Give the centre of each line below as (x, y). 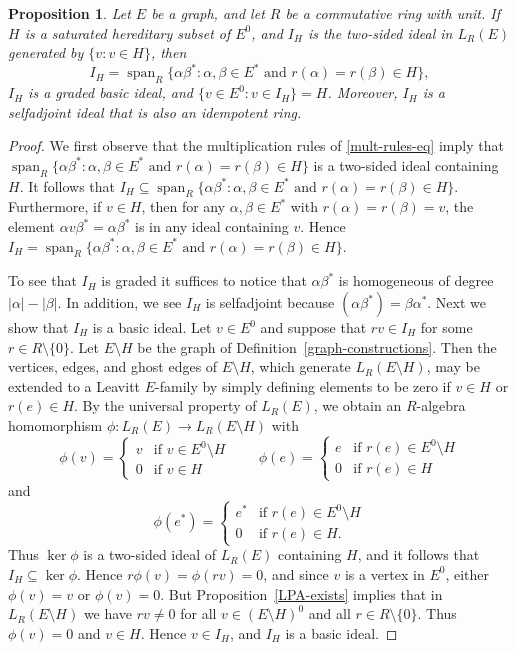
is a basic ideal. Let (152, 327)
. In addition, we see (119, 302)
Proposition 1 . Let (69, 13)
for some (446, 327)
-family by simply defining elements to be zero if (303, 385)
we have (108, 613)
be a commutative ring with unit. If (393, 13)
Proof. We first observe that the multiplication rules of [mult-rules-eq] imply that (256, 145)
